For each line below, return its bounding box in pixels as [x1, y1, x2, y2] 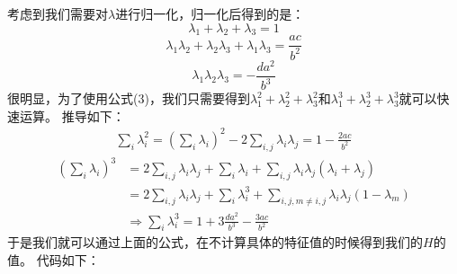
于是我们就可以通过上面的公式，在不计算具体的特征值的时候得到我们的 [7, 233, 423, 252]
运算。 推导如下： [19, 106, 125, 125]
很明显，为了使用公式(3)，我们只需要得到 [7, 89, 250, 108]
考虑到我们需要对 [7, 4, 108, 22]
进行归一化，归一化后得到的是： [115, 4, 305, 22]
